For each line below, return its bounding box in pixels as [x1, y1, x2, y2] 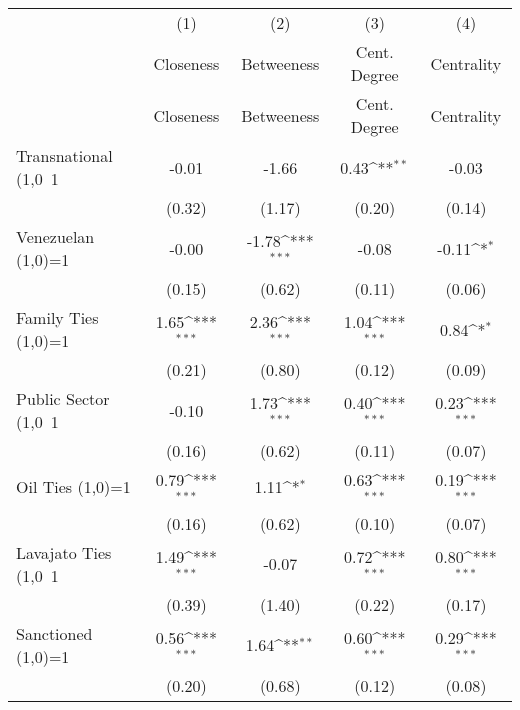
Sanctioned [16, 621, 93, 645]
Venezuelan [16, 225, 95, 248]
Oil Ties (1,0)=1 [16, 475, 131, 499]
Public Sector [16, 387, 110, 410]
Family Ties [16, 306, 99, 329]
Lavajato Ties [16, 540, 112, 564]
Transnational [16, 144, 113, 167]
